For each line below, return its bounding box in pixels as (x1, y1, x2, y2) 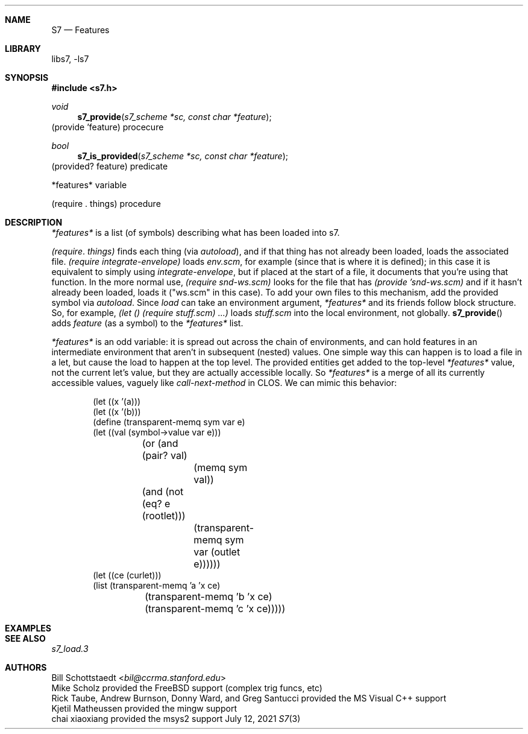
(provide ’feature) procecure (51, 122, 164, 132)
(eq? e (142, 498, 171, 510)
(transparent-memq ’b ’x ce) (145, 590, 272, 603)
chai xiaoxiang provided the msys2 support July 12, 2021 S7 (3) (51, 713, 301, 724)
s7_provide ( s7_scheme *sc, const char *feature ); (77, 112, 272, 122)
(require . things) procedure (51, 198, 161, 209)
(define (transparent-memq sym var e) (93, 417, 245, 427)
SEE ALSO (5, 633, 46, 644)
